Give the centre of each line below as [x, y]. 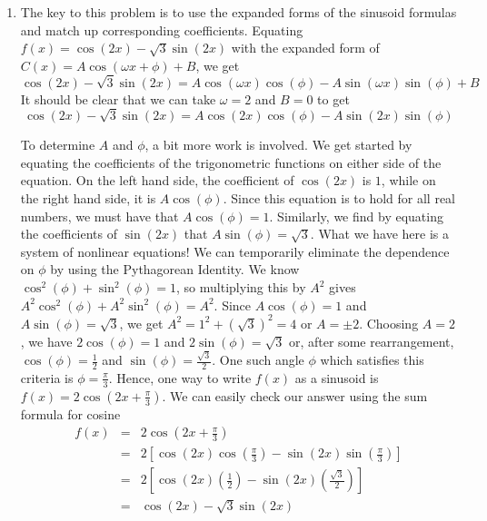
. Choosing [389, 323]
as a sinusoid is [337, 377]
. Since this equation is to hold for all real [339, 198]
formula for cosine [70, 413]
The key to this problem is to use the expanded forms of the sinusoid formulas [239, 12]
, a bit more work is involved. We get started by [278, 145]
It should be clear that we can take [118, 98]
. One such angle [258, 360]
